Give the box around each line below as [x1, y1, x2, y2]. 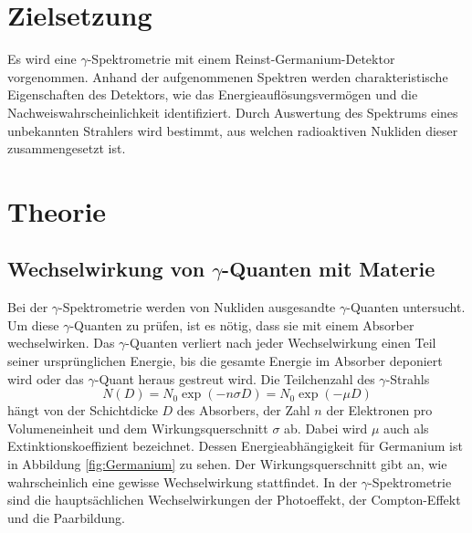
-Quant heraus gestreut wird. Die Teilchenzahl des [94, 369, 375, 388]
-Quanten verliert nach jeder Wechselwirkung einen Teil [125, 333, 436, 352]
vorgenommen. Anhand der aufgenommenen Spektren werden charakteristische [7, 67, 448, 86]
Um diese [7, 315, 59, 334]
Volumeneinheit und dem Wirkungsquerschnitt [7, 418, 268, 437]
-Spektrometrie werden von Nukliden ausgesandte [58, 298, 336, 317]
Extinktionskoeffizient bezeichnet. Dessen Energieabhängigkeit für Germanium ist [7, 436, 463, 455]
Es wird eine [7, 49, 77, 68]
